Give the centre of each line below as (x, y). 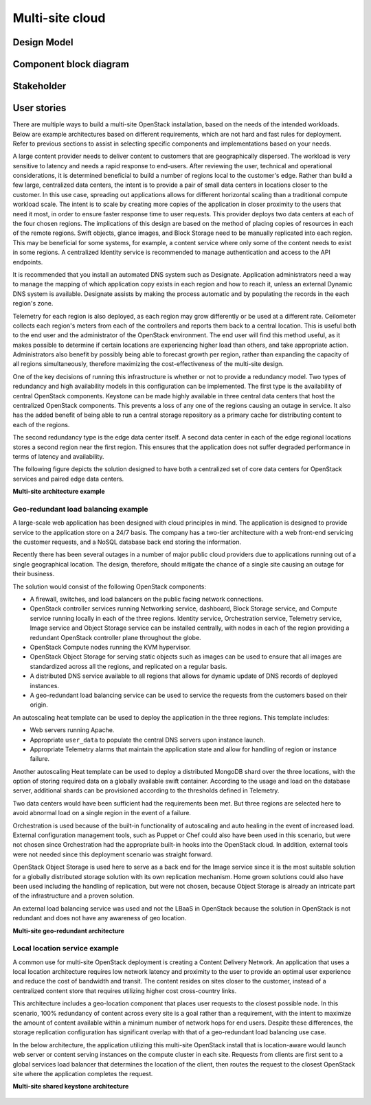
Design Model (43, 42)
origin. (39, 705)
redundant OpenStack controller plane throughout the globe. (116, 637)
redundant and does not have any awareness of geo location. (100, 918)
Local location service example (66, 948)
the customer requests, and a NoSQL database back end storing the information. (127, 542)
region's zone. (33, 304)
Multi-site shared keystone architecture (71, 1086)
